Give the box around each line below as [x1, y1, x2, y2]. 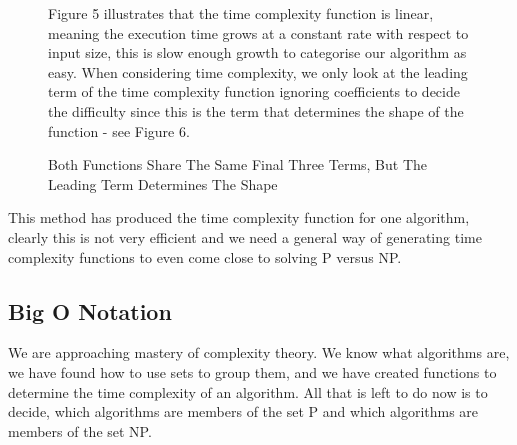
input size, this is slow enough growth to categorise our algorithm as [48, 42, 467, 63]
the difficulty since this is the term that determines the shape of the [48, 100, 464, 121]
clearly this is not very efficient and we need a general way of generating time [8, 226, 482, 247]
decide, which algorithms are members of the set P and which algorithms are [8, 401, 479, 422]
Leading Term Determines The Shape [48, 173, 278, 194]
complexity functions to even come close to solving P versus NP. [8, 246, 402, 267]
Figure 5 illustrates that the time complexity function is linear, [48, 3, 434, 23]
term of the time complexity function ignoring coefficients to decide [48, 81, 460, 102]
